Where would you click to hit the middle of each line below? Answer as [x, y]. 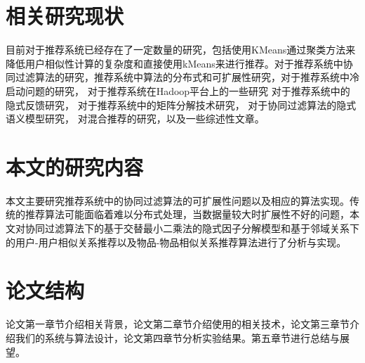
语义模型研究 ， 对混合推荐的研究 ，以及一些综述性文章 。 [135, 119]
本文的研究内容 [75, 166]
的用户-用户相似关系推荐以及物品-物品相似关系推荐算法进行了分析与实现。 [176, 242]
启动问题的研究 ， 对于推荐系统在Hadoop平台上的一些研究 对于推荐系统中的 [178, 90]
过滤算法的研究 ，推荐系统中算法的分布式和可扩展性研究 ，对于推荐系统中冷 [187, 77]
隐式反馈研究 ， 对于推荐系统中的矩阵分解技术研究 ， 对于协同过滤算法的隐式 [181, 104]
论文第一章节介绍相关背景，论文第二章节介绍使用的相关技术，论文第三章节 [178, 324]
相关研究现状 [65, 16]
